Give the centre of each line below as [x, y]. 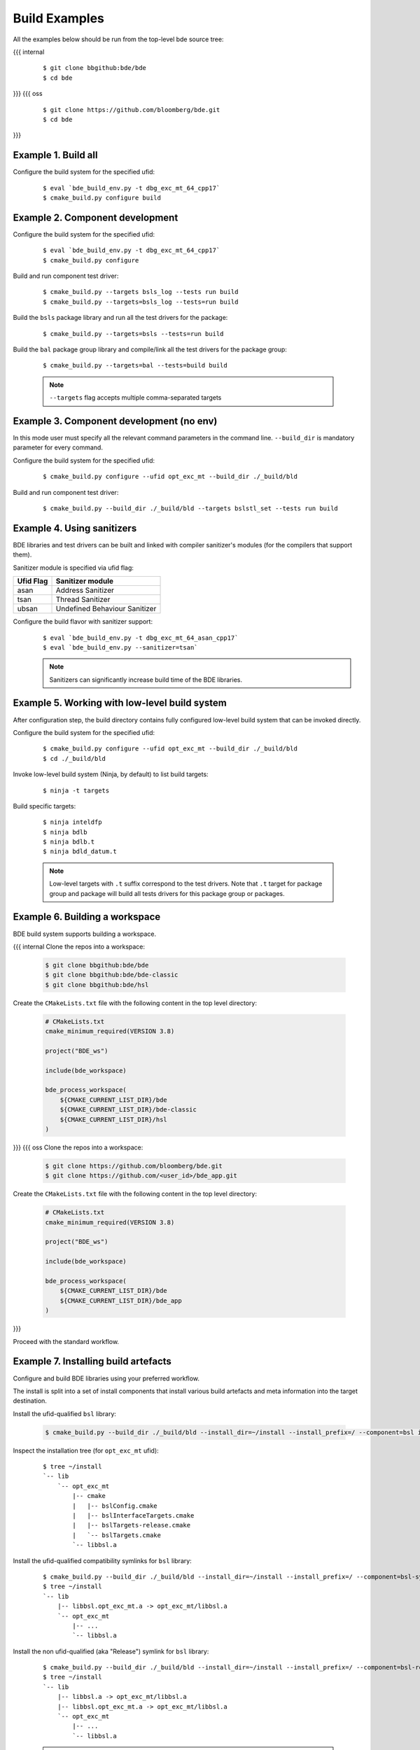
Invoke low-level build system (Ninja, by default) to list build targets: [111, 774]
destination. [30, 1401]
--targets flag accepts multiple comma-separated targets [135, 398]
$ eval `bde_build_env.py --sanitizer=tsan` [121, 647]
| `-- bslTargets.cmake [117, 1535]
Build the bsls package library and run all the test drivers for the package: [120, 318]
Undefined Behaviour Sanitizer [106, 609]
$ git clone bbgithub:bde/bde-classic [112, 975]
